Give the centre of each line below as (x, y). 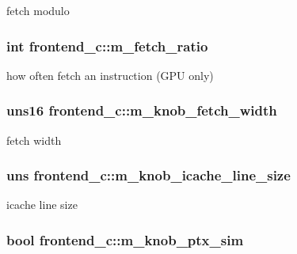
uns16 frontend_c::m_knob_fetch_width (142, 110)
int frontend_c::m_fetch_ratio (107, 45)
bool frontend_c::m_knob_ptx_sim (125, 239)
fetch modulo (38, 10)
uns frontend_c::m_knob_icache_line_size (148, 175)
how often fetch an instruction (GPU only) (110, 75)
